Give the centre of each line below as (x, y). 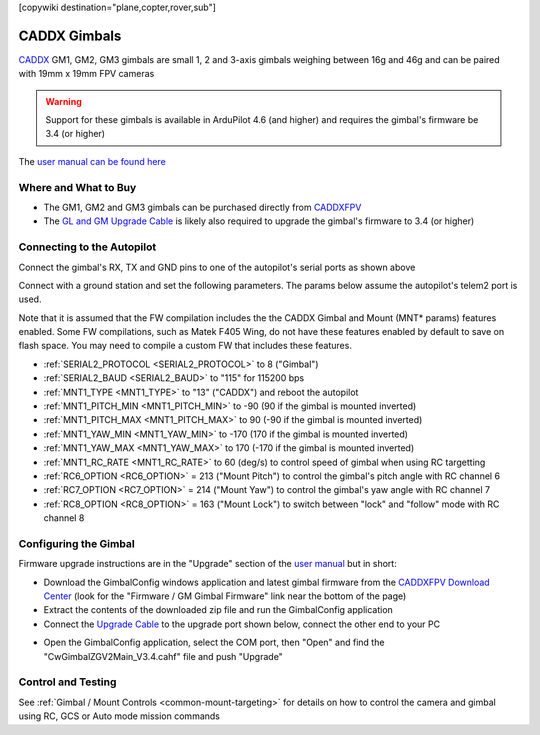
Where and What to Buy (77, 187)
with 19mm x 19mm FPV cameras (86, 74)
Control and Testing (67, 682)
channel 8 (64, 518)
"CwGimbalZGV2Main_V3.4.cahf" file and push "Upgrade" (163, 656)
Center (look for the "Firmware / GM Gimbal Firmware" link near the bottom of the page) (225, 596)
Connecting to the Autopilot (87, 247)
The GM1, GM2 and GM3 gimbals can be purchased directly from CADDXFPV (202, 207)
